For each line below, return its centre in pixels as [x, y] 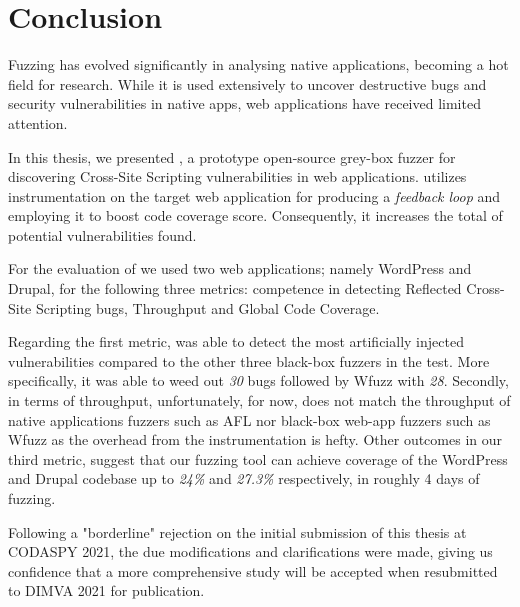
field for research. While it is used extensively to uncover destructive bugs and [247, 83]
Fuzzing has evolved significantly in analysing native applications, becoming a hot [258, 64]
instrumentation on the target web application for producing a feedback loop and [254, 195]
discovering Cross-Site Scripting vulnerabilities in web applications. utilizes [237, 176]
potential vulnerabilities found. [102, 234]
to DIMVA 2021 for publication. [106, 590]
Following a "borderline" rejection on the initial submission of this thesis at [237, 531]
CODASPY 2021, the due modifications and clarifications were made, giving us [250, 551]
